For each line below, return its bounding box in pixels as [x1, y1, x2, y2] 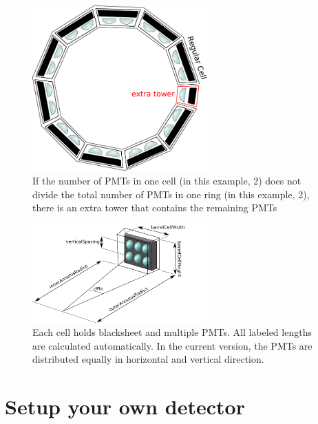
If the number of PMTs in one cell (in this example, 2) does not [32, 173, 301, 188]
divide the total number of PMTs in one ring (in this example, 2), [32, 187, 310, 201]
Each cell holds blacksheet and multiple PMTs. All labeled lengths [32, 325, 312, 339]
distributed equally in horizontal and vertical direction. [32, 352, 264, 366]
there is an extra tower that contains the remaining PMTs [32, 200, 277, 215]
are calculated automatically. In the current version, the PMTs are [32, 338, 312, 352]
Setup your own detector [5, 392, 245, 421]
